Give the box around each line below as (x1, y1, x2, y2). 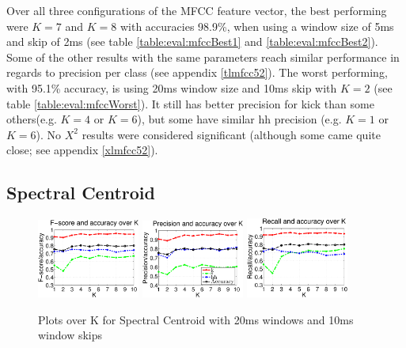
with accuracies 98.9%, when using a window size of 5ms (120, 17, 394, 34)
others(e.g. (6, 111, 57, 127)
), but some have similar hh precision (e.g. (137, 111, 342, 127)
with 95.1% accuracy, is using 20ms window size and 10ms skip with (6, 79, 337, 96)
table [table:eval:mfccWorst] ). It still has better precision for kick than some (6, 95, 374, 112)
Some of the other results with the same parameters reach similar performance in (6, 48, 400, 65)
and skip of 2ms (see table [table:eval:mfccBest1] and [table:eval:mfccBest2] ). (6, 33, 378, 50)
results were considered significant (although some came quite (82, 126, 381, 142)
